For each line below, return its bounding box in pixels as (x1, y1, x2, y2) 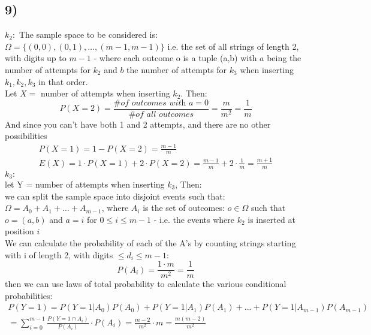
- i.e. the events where (153, 213, 234, 225)
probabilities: (5, 289, 53, 301)
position (5, 225, 34, 237)
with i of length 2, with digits (5, 248, 113, 261)
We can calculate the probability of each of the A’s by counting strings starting (5, 236, 296, 249)
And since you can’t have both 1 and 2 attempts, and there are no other (5, 117, 271, 130)
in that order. (38, 75, 88, 87)
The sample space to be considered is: (19, 28, 158, 41)
